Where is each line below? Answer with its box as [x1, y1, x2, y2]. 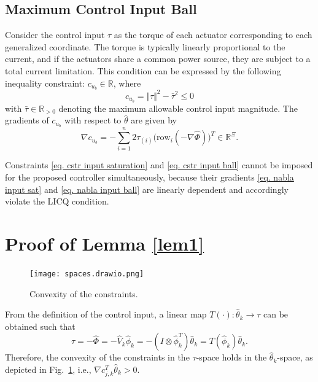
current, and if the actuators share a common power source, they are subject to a [5, 52, 311, 65]
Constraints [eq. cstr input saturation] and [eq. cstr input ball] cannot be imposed [5, 158, 313, 171]
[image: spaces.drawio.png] [29, 269, 144, 278]
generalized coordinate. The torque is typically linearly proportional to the [5, 40, 285, 53]
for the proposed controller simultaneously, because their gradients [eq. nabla [5, 170, 294, 183]
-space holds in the [196, 351, 267, 364]
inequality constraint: [5, 76, 85, 89]
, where [113, 76, 141, 89]
